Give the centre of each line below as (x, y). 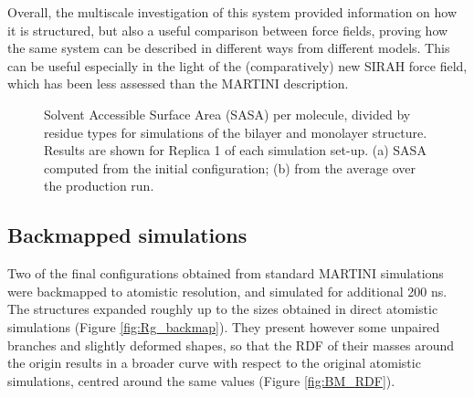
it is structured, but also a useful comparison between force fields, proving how (228, 30)
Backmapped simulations (127, 235)
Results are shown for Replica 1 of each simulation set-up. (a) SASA (235, 150)
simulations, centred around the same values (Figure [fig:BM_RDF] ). (201, 380)
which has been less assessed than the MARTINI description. (178, 84)
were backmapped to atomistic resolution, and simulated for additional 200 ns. (227, 291)
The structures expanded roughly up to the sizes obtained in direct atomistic (223, 309)
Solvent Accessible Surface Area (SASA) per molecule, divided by (227, 114)
